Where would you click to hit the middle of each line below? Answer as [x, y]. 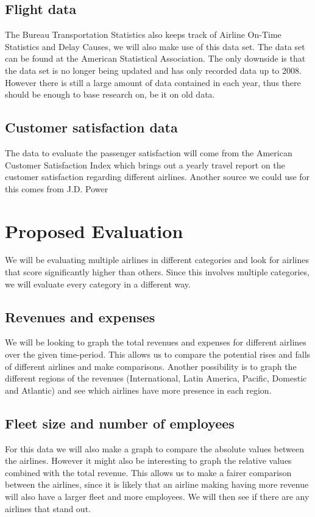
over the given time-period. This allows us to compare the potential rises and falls [158, 354]
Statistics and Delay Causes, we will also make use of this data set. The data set [155, 46]
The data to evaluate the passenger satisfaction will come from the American [149, 152]
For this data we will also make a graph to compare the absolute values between [154, 448]
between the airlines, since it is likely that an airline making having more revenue [157, 484]
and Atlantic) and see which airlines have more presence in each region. [138, 390]
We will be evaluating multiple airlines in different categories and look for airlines [157, 260]
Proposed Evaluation [94, 230]
